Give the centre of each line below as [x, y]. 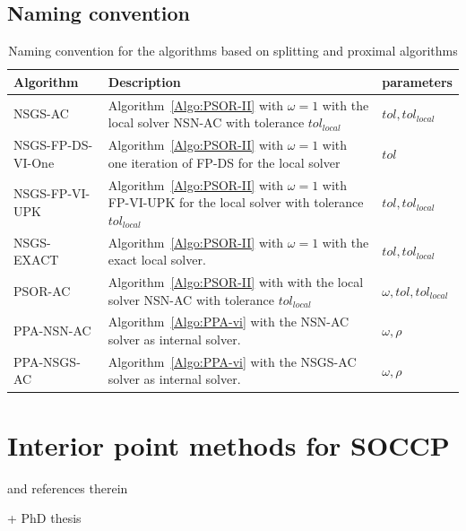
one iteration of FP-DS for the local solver [224, 162]
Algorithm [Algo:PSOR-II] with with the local [236, 281]
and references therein [68, 487]
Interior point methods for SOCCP [229, 444]
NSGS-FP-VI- [52, 193]
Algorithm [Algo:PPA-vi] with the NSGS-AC [232, 361]
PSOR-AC [42, 290]
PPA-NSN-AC [52, 331]
